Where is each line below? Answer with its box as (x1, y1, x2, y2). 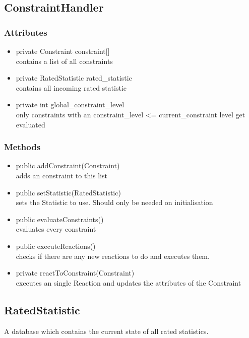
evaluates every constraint (16, 224, 96, 234)
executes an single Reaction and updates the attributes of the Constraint (16, 277, 241, 288)
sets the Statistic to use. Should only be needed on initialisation (16, 197, 213, 208)
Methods (4, 141, 41, 153)
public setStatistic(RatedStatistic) (16, 187, 121, 197)
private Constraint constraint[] (16, 46, 110, 56)
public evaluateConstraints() (16, 214, 104, 224)
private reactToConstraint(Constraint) (16, 267, 135, 278)
